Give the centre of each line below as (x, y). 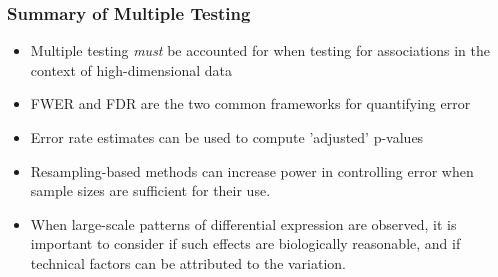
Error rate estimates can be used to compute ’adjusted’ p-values (227, 137)
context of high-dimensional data (131, 69)
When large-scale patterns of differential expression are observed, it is (243, 223)
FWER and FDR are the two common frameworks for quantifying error (250, 103)
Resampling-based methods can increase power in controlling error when (252, 170)
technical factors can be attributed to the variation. (188, 262)
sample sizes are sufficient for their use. (150, 190)
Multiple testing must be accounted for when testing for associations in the (260, 50)
